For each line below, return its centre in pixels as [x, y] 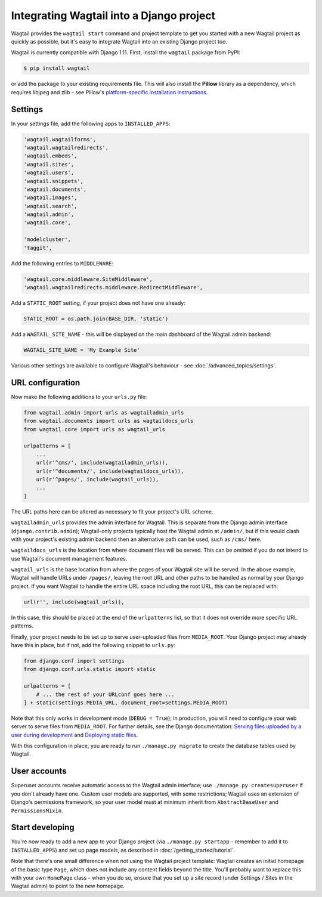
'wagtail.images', [50, 198]
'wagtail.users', [49, 173]
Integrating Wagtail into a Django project [113, 16]
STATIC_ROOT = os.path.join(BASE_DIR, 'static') [96, 318]
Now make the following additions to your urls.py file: [79, 397]
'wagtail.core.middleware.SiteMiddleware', [88, 279]
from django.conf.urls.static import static [90, 669]
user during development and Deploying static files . [75, 735]
